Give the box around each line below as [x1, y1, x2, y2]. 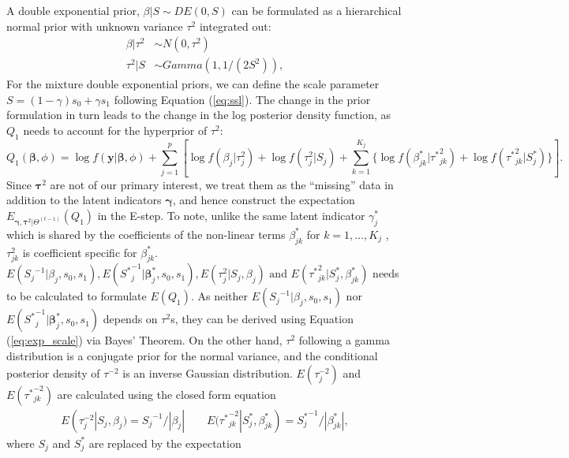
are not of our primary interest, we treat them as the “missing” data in [50, 176, 394, 192]
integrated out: [199, 17, 271, 34]
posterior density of [6, 364, 100, 381]
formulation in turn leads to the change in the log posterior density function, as [6, 106, 391, 123]
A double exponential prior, [6, 2, 140, 18]
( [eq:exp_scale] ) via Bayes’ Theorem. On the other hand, [6, 332, 283, 348]
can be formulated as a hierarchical [231, 2, 402, 18]
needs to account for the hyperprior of [23, 122, 208, 139]
